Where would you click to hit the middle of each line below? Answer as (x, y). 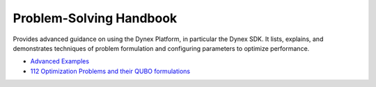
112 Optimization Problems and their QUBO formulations (110, 71)
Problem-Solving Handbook (95, 18)
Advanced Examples (60, 61)
